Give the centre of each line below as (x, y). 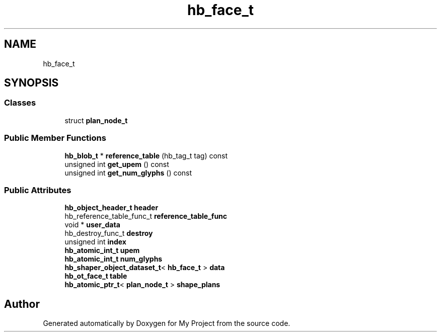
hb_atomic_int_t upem (102, 250)
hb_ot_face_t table (96, 276)
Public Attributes (38, 190)
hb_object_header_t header (112, 208)
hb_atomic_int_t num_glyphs (114, 259)
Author (22, 304)
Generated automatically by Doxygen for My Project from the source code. (167, 323)
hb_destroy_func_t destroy (109, 233)
